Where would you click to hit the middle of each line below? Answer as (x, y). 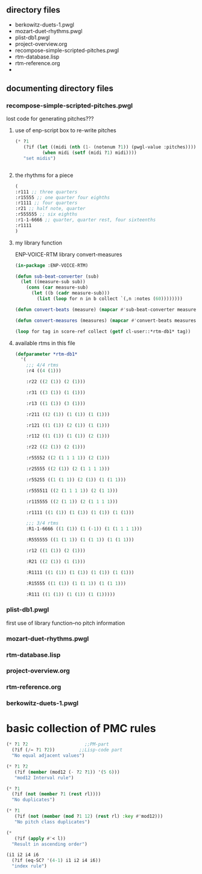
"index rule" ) (29, 866)
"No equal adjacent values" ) (48, 756)
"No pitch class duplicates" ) (52, 822)
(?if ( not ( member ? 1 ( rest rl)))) (56, 794)
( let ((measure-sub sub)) (53, 282)
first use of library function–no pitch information (66, 623)
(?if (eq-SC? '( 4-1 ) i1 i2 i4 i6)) (56, 861)
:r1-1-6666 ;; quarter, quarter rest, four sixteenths (85, 220)
